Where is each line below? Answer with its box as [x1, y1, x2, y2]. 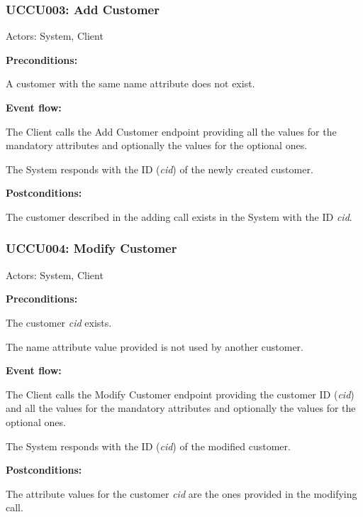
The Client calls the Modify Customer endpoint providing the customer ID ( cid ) [6, 386, 354, 401]
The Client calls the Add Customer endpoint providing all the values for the [6, 124, 337, 138]
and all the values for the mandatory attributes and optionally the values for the [6, 401, 356, 415]
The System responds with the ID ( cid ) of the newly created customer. [6, 161, 313, 176]
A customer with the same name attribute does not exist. [6, 76, 255, 91]
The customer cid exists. [6, 315, 112, 330]
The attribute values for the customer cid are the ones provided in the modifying [6, 486, 357, 501]
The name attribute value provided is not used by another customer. [6, 339, 303, 354]
